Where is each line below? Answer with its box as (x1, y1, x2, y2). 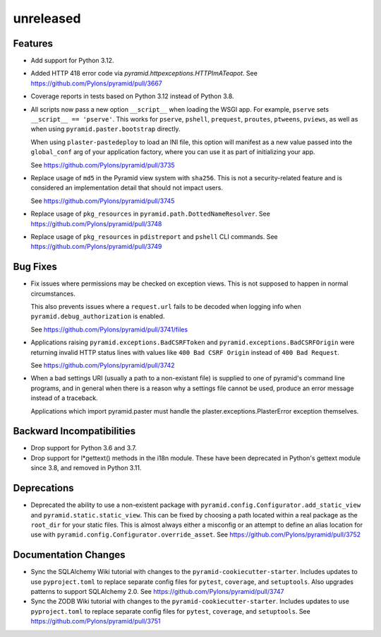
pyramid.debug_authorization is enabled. (30, 312, 165, 321)
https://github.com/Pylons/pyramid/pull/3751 (30, 617, 161, 626)
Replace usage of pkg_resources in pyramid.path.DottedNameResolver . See (30, 209, 271, 218)
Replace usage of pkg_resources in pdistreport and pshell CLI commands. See (30, 232, 278, 240)
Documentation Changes (13, 549, 126, 561)
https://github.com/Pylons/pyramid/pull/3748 (30, 219, 162, 228)
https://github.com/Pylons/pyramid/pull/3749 (30, 242, 162, 251)
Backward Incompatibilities (13, 425, 136, 438)
